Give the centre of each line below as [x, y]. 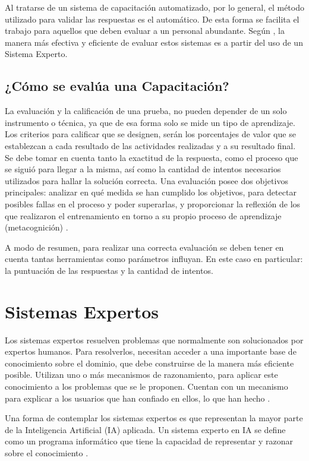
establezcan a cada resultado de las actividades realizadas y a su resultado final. [150, 145]
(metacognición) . [37, 227]
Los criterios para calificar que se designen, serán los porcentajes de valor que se [150, 134]
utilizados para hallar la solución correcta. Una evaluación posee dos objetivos [146, 180]
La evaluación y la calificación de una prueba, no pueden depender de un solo [146, 111]
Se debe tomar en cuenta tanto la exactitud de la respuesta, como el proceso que [152, 157]
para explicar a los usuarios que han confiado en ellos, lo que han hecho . [138, 398]
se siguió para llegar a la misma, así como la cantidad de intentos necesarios [143, 169]
